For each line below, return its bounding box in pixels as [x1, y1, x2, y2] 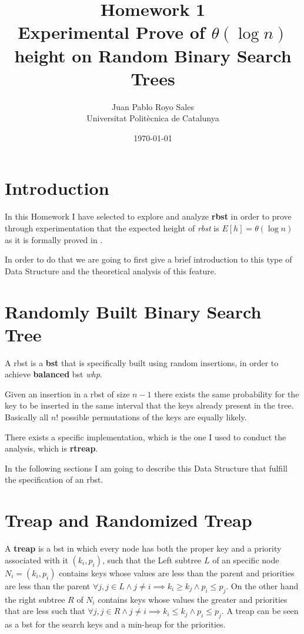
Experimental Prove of [18, 20, 205, 44]
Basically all [5, 411, 49, 423]
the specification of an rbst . [5, 473, 103, 486]
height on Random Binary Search [14, 43, 292, 67]
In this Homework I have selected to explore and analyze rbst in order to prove [5, 210, 292, 223]
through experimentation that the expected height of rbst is [5, 222, 219, 234]
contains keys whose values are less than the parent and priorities [59, 566, 295, 579]
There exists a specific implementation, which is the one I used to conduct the [5, 430, 286, 443]
